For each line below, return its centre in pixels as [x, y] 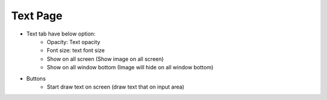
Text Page [37, 16]
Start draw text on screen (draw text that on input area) [116, 87]
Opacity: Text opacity [74, 42]
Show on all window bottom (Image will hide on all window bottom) [130, 67]
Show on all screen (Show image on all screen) [105, 59]
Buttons [36, 78]
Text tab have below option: [61, 34]
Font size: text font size [76, 51]
